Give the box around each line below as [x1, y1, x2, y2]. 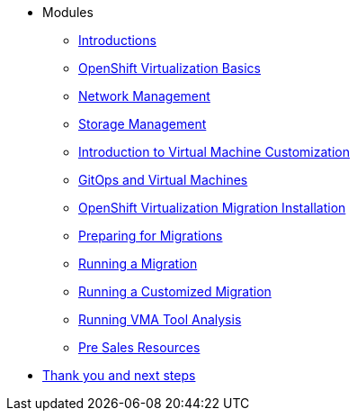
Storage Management [78, 116, 207, 132]
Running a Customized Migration [78, 284, 272, 299]
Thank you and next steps [42, 368, 196, 383]
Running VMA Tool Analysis [78, 312, 242, 327]
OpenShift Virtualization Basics [78, 60, 261, 76]
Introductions [78, 32, 156, 48]
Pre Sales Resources [78, 340, 201, 355]
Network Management [78, 88, 210, 104]
